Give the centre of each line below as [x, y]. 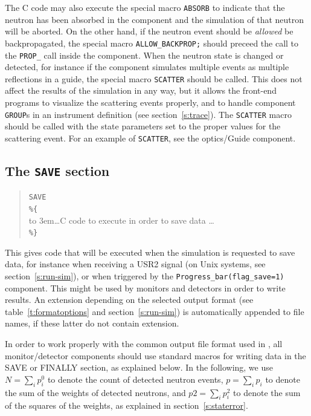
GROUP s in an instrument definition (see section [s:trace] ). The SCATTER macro [148, 114]
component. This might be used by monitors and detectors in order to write [145, 288]
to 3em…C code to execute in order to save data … [121, 220]
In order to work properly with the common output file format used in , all [144, 344]
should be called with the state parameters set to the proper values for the [143, 126]
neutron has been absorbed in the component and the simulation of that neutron [155, 19]
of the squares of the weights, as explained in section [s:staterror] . [127, 405]
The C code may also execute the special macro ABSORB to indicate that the [145, 7]
